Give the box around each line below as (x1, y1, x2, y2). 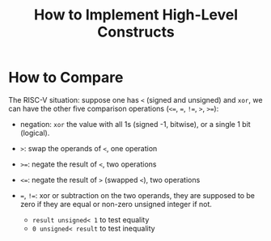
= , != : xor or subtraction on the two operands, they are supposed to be (19, 190, 255, 200)
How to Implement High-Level (33, 6, 239, 24)
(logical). (19, 128, 50, 137)
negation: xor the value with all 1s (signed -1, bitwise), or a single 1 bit (19, 119, 251, 129)
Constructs (96, 23, 176, 41)
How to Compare (8, 69, 124, 87)
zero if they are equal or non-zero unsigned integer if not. (19, 199, 213, 209)
